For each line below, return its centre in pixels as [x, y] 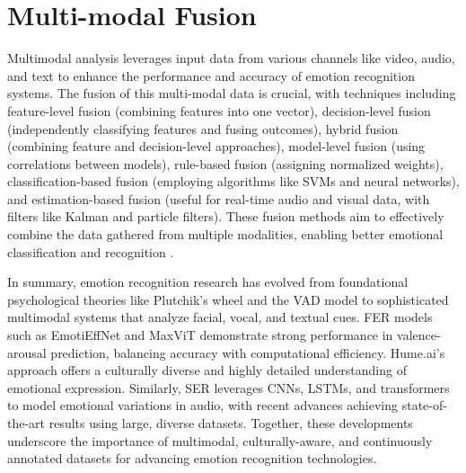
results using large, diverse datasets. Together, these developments [231, 423]
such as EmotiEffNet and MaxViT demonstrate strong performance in [200, 335]
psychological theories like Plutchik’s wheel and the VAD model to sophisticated [228, 299]
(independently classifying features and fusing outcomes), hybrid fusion [203, 128]
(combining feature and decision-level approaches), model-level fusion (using [216, 146]
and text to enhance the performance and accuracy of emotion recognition [211, 75]
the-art [26, 423]
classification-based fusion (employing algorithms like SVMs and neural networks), [233, 181]
